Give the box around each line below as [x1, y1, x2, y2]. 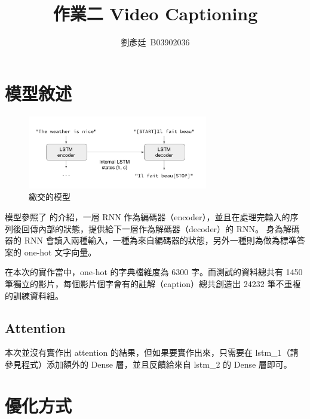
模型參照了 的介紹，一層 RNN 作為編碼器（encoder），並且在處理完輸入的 [5, 210, 290, 223]
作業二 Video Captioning [53, 1, 258, 26]
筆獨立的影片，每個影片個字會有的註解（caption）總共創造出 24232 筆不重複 [5, 277, 301, 289]
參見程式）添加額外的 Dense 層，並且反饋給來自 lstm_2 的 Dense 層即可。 [5, 358, 292, 370]
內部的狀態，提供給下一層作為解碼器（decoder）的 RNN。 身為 [38, 222, 283, 235]
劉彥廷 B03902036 [121, 36, 190, 48]
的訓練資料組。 [5, 289, 63, 301]
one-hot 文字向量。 [24, 245, 97, 258]
